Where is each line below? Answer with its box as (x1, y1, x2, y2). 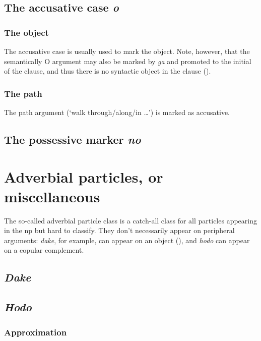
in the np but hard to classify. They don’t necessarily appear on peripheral (4, 225, 235, 236)
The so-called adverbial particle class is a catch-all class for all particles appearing (4, 215, 257, 225)
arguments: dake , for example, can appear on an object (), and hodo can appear (4, 235, 250, 245)
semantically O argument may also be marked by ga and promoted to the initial (4, 55, 251, 66)
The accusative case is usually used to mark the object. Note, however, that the (4, 46, 250, 56)
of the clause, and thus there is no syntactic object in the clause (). (4, 66, 211, 76)
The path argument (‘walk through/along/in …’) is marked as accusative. (4, 107, 230, 117)
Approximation (4, 325, 67, 338)
